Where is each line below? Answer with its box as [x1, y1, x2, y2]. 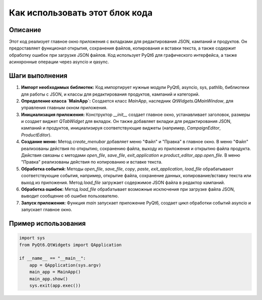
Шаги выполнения [9, 72, 67, 80]
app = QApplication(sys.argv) [29, 262, 101, 268]
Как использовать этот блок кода [9, 7, 153, 18]
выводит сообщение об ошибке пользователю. [21, 193, 119, 199]
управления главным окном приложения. [21, 105, 108, 111]
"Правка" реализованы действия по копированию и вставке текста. [21, 159, 163, 165]
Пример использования [9, 219, 86, 228]
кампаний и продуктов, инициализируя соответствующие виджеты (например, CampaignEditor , [21, 125, 221, 131]
